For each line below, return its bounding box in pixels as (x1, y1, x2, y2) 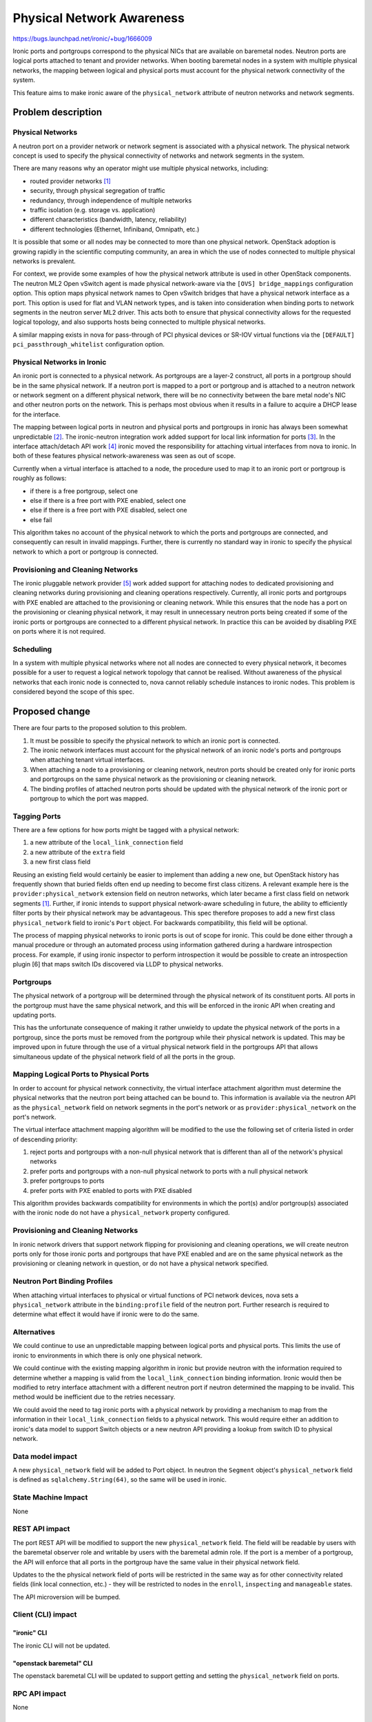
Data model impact (12, 1451, 78, 1461)
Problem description (12, 107, 103, 118)
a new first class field (30, 858, 91, 866)
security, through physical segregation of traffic (30, 187, 165, 195)
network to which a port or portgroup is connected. (12, 548, 158, 556)
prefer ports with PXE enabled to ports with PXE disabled (30, 1186, 192, 1194)
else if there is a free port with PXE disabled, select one (30, 506, 187, 515)
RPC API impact (12, 1688, 67, 1698)
